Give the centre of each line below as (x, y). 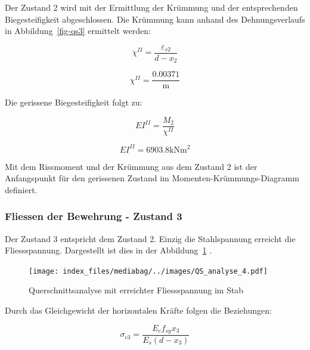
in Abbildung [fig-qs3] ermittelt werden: (78, 31)
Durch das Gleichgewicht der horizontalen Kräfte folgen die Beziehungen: (138, 310)
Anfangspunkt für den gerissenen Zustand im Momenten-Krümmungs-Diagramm (152, 178)
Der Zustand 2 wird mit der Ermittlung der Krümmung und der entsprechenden (151, 7)
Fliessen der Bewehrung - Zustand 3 (94, 216)
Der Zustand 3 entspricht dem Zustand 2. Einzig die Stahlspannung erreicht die (150, 238)
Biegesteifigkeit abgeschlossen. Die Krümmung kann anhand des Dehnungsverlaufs (155, 19)
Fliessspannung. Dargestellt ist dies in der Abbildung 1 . (108, 250)
